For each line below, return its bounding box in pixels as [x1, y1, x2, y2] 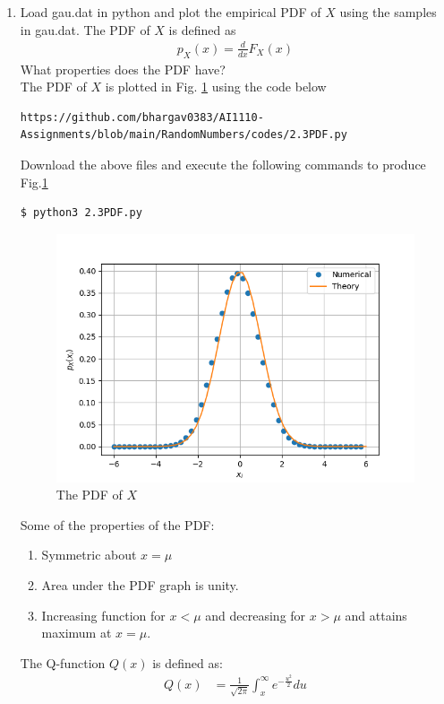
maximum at [41, 623, 112, 642]
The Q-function [20, 653, 106, 672]
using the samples [339, 3, 437, 21]
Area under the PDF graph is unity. [41, 576, 239, 595]
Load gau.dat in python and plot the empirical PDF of [20, 3, 321, 21]
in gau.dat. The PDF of [20, 20, 150, 39]
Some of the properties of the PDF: [20, 515, 215, 534]
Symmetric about [41, 545, 137, 564]
